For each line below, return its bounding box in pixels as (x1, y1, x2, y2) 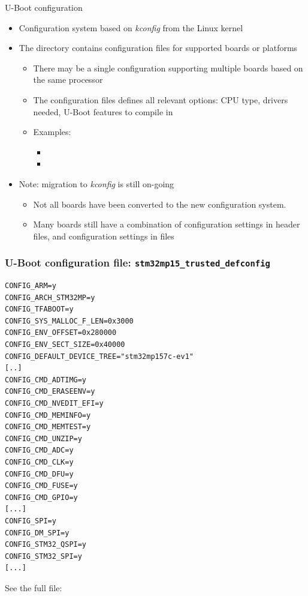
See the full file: (5, 581, 62, 594)
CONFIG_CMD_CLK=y (5, 458, 74, 466)
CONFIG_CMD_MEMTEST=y (5, 423, 91, 432)
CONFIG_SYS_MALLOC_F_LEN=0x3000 (5, 316, 134, 325)
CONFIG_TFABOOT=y (5, 305, 74, 314)
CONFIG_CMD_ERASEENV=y (5, 387, 95, 396)
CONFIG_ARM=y (5, 281, 56, 290)
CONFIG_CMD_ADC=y (5, 446, 74, 455)
